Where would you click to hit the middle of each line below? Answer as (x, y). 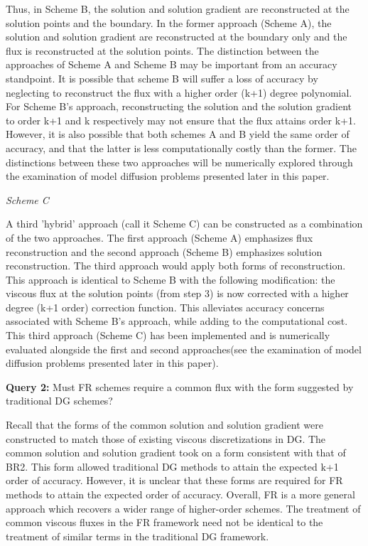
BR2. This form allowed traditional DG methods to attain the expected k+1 (172, 466)
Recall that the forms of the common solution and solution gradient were (164, 425)
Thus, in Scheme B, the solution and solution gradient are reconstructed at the (178, 9)
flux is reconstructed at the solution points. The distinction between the (162, 50)
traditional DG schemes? (59, 401)
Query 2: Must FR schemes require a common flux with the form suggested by (180, 386)
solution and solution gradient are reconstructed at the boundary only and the (177, 37)
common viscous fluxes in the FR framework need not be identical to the (164, 522)
